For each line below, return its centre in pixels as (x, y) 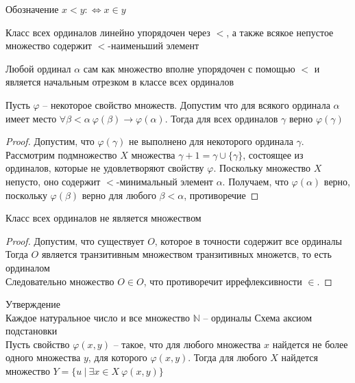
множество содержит (49, 45)
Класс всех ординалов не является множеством (103, 218)
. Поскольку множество (262, 168)
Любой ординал (38, 68)
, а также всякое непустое (280, 32)
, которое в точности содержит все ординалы (248, 240)
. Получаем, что (255, 181)
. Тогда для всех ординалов (221, 118)
